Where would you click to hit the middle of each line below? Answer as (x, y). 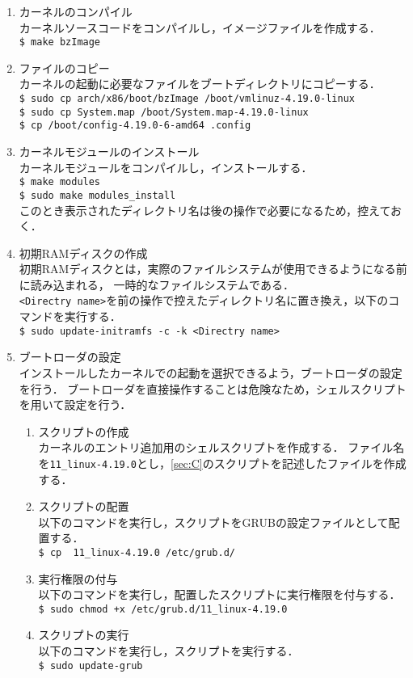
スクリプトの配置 (84, 506)
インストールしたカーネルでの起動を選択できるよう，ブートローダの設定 (211, 372)
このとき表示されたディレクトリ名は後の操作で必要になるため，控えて (204, 210)
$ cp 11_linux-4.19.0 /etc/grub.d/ (137, 552)
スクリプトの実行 (84, 635)
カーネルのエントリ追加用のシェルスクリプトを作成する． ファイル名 (221, 447)
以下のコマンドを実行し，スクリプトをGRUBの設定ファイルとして (213, 522)
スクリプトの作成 (84, 431)
